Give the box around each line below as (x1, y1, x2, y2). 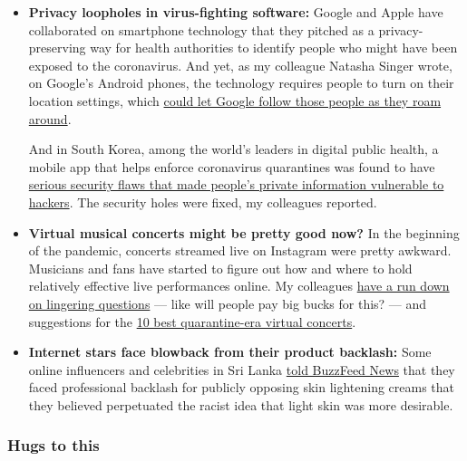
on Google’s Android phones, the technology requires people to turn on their (28, 73, 454, 92)
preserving (28, 38, 86, 57)
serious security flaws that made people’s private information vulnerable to (28, 175, 444, 194)
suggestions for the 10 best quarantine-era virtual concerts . (28, 312, 356, 331)
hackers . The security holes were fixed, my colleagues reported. (28, 192, 377, 211)
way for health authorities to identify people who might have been (90, 38, 458, 57)
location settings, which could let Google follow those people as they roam (28, 91, 442, 110)
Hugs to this (7, 434, 100, 456)
